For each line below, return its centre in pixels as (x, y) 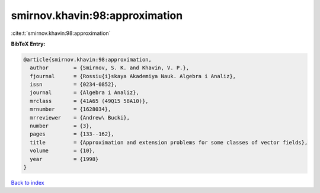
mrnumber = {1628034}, (71, 109)
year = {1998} (64, 159)
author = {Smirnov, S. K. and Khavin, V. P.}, (110, 68)
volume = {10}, (63, 151)
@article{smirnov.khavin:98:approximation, (88, 59)
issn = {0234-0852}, (74, 85)
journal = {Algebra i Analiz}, (84, 93)
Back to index (28, 182)
